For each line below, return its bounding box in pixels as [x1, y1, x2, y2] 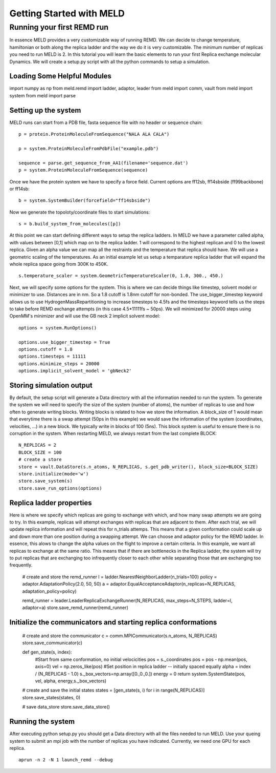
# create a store [18, 456, 62, 463]
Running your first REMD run [9, 23, 109, 32]
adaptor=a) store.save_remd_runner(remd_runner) [22, 604, 129, 611]
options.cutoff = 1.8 [18, 346, 73, 352]
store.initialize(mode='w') [18, 471, 89, 476]
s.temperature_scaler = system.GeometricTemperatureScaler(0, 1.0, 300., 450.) [18, 273, 223, 279]
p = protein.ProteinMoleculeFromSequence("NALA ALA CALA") [18, 131, 170, 137]
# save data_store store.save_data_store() [22, 704, 110, 710]
